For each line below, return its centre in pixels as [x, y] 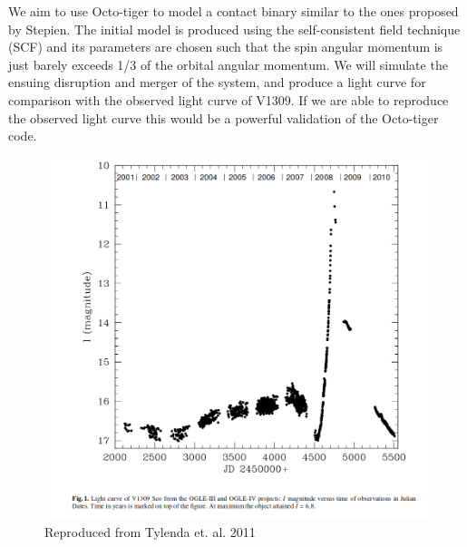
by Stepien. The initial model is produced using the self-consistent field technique [234, 29]
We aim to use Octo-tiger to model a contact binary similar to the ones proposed [233, 11]
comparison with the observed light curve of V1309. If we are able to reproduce [229, 99]
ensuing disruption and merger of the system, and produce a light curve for [217, 82]
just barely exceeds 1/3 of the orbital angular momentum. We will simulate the [228, 64]
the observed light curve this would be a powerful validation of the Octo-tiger [224, 117]
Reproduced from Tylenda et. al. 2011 [150, 531]
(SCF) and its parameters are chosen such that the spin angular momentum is [226, 47]
